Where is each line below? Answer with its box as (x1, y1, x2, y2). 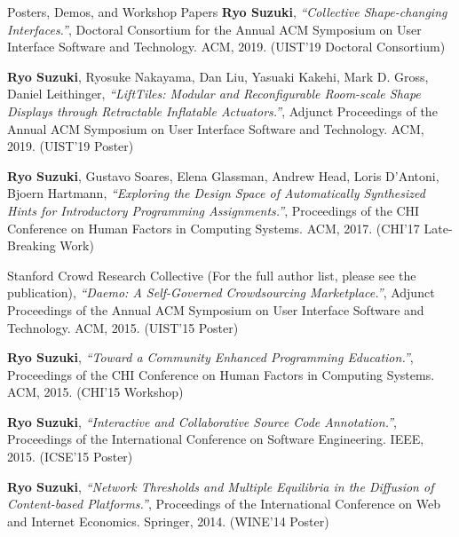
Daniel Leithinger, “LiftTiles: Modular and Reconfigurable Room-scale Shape (7, 84, 421, 103)
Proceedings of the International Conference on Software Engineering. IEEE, (7, 430, 424, 448)
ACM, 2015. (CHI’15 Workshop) (7, 383, 184, 401)
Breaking (7, 236, 56, 255)
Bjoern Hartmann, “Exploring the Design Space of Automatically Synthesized (7, 184, 425, 202)
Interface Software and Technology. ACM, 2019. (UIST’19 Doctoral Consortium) (7, 37, 446, 56)
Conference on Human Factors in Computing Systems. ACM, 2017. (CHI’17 (7, 218, 420, 237)
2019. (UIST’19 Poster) (7, 137, 134, 155)
